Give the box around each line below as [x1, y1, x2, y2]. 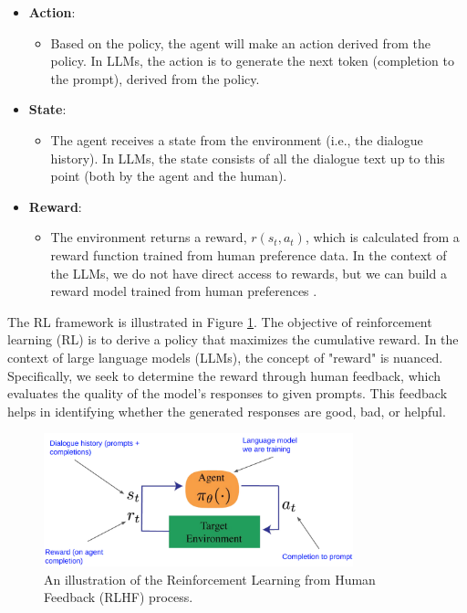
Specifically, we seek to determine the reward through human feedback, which [7, 365, 441, 385]
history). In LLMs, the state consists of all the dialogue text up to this [50, 148, 445, 167]
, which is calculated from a [305, 227, 460, 247]
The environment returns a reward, [50, 227, 247, 247]
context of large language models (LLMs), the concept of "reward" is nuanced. [7, 347, 443, 366]
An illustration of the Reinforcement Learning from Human [44, 569, 376, 588]
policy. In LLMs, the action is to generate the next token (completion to [50, 51, 454, 70]
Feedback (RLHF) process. [44, 587, 193, 607]
